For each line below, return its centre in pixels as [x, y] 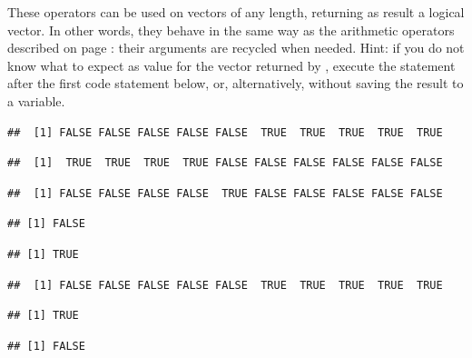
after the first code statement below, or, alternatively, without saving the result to [236, 83]
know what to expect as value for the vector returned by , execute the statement [231, 65]
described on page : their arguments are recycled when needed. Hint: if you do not [236, 48]
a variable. [36, 100]
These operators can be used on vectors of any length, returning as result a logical [236, 12]
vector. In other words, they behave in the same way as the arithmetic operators [231, 30]
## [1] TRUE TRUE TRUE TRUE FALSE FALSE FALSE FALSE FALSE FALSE [225, 163]
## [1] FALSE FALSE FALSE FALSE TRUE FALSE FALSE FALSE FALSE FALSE [225, 193]
